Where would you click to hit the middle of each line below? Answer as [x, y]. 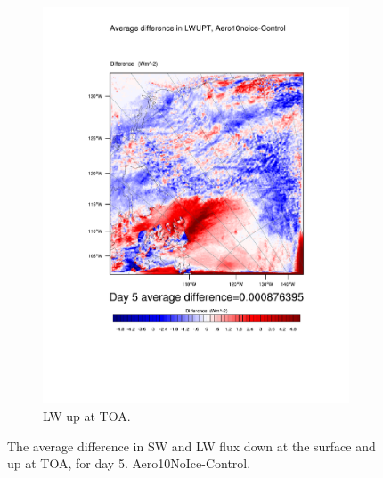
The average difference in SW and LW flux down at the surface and [191, 446]
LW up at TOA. [87, 415]
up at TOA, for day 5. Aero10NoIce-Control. [129, 463]
